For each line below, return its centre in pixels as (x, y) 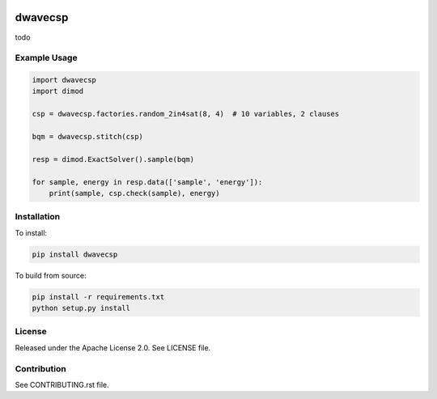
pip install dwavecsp (75, 254)
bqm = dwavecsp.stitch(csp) (87, 137)
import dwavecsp (64, 80)
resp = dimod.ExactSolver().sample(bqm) (113, 159)
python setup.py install (81, 308)
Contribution (40, 368)
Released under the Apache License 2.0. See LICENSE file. (113, 347)
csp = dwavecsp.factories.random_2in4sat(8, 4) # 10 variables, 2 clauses (186, 114)
